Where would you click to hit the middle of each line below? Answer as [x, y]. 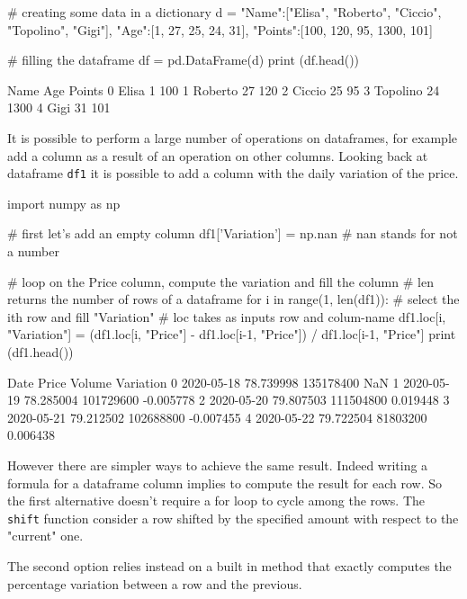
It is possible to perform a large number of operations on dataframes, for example [232, 137]
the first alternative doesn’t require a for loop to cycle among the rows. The [216, 501]
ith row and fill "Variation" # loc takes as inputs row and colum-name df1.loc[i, [227, 316]
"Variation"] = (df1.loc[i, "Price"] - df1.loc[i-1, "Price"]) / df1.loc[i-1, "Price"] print [232, 334]
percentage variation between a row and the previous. [155, 583]
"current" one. [45, 536]
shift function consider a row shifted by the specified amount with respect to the [233, 518]
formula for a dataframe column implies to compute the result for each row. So [225, 483]
